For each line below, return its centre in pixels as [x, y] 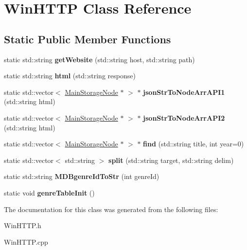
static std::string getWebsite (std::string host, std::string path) [99, 59]
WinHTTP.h [23, 225]
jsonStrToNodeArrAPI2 [184, 117]
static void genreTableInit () [49, 192]
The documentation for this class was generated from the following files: [111, 209]
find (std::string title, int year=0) [194, 144]
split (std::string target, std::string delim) [171, 160]
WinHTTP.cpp [26, 241]
